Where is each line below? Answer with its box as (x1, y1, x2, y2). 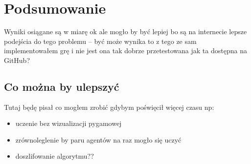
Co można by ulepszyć (4, 79, 119, 94)
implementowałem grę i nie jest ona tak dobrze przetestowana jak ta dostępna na (4, 45, 247, 56)
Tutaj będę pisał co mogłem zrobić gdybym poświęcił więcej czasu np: (4, 102, 214, 112)
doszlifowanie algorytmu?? (15, 151, 94, 161)
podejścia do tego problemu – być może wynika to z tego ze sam (4, 36, 197, 46)
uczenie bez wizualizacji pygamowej (15, 118, 122, 128)
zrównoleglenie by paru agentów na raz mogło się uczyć (15, 134, 182, 144)
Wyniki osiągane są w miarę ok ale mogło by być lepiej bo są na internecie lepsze (4, 26, 247, 37)
